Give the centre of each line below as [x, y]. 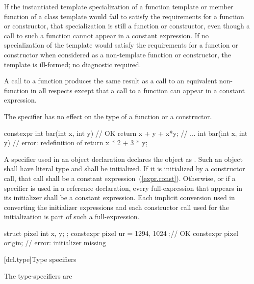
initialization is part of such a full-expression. [72, 217]
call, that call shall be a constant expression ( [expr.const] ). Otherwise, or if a [120, 178]
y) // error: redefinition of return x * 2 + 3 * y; [76, 142]
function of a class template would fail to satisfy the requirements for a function [124, 16]
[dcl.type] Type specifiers [40, 259]
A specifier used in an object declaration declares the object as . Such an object [123, 159]
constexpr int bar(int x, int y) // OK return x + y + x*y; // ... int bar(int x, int [126, 133]
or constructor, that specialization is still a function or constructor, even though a [127, 26]
